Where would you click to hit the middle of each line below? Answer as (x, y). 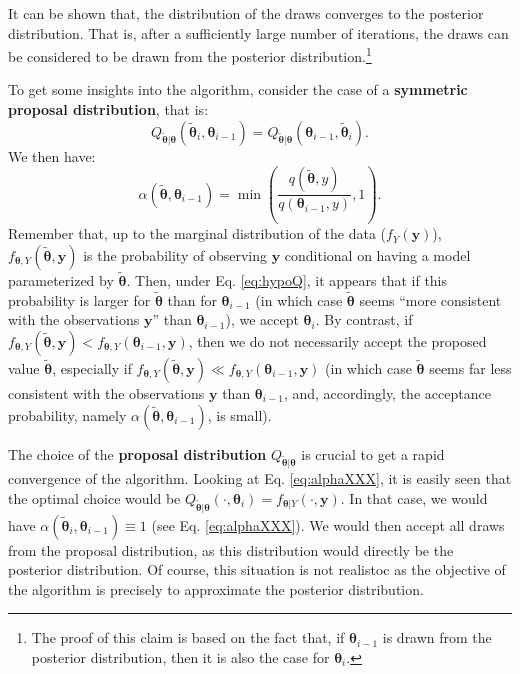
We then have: (52, 155)
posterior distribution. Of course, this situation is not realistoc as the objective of (257, 569)
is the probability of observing (175, 254)
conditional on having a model (377, 254)
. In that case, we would (414, 497)
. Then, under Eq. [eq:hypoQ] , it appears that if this (287, 279)
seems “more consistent (430, 299)
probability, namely (67, 414)
